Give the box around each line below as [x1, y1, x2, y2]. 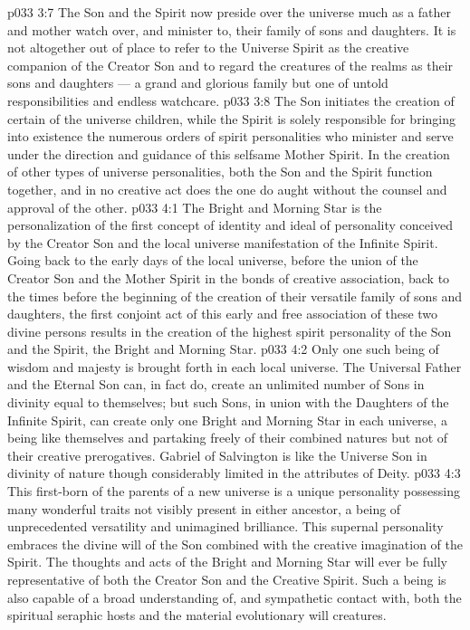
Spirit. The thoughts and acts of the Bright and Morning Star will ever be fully [7, 552, 447, 571]
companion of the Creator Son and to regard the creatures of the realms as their [7, 55, 454, 74]
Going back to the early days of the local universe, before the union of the [7, 251, 418, 270]
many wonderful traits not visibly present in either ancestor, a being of [7, 499, 401, 518]
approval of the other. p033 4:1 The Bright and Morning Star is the [7, 197, 382, 216]
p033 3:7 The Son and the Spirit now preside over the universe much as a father [7, 3, 452, 21]
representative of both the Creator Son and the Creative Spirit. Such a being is [7, 570, 446, 588]
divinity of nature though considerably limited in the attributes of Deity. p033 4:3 [7, 463, 461, 482]
